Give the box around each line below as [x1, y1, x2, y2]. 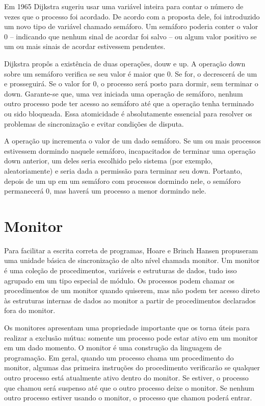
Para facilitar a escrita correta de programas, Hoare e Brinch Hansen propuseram [4, 245, 258, 255]
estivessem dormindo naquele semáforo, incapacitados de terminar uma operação [4, 145, 256, 156]
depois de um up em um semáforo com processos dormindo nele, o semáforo [4, 175, 241, 186]
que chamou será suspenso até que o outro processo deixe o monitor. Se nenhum [4, 382, 254, 393]
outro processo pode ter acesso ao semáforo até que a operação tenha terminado [4, 98, 254, 109]
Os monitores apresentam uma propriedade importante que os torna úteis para [4, 322, 250, 332]
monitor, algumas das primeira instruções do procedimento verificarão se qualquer [4, 362, 260, 373]
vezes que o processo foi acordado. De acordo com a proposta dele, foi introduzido [4, 11, 260, 21]
